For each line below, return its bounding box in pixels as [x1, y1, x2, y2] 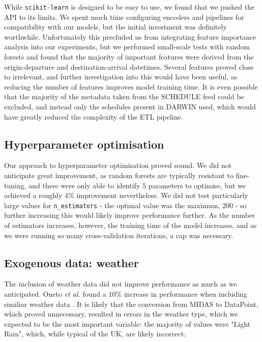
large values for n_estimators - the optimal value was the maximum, [4, 199, 220, 210]
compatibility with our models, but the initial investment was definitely [4, 21, 227, 32]
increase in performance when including [124, 289, 247, 299]
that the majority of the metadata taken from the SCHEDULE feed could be [4, 91, 244, 102]
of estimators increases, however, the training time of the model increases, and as [4, 220, 257, 231]
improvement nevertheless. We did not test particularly [76, 190, 248, 201]
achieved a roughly [4, 190, 63, 201]
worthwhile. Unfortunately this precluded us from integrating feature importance [4, 31, 256, 42]
